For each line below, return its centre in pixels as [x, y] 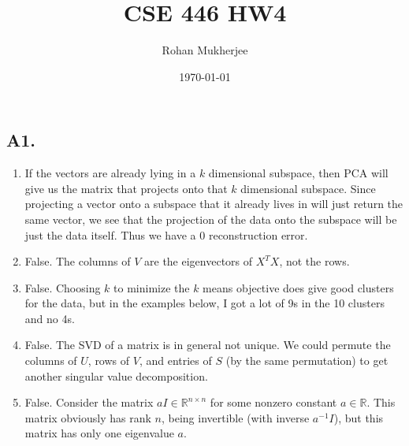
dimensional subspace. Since [308, 188]
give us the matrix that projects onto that [126, 188]
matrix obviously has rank [88, 417]
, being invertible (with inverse [235, 417]
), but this [359, 417]
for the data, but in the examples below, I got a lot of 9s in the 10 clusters [204, 303]
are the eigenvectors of [199, 261]
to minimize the [152, 287]
